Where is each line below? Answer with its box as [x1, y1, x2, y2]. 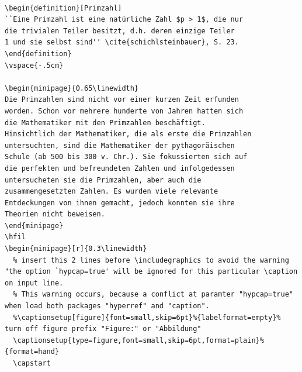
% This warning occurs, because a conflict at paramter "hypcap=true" [13, 290, 293, 299]
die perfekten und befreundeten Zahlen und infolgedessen [5, 164, 235, 173]
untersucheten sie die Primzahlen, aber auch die [5, 175, 202, 184]
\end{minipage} [5, 221, 64, 230]
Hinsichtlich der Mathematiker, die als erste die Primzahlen [5, 130, 252, 139]
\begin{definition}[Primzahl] [5, 4, 122, 12]
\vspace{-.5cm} [5, 61, 64, 70]
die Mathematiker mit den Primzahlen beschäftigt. [5, 118, 206, 127]
